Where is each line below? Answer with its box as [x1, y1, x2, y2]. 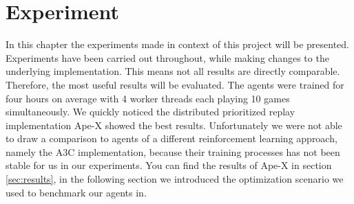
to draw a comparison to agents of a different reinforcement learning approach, [6, 131, 337, 146]
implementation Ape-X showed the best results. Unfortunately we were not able [6, 117, 342, 132]
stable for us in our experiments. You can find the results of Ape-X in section [6, 158, 332, 172]
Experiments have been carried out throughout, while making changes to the [6, 50, 329, 65]
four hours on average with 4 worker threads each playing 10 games [6, 91, 290, 105]
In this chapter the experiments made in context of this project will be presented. [6, 37, 349, 52]
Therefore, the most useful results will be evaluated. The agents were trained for [6, 77, 344, 91]
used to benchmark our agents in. [6, 185, 147, 199]
